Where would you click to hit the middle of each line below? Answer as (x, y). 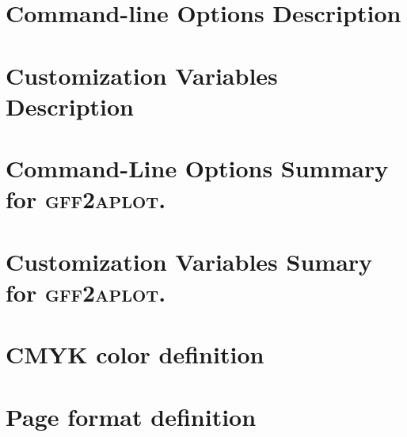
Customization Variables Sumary (189, 261)
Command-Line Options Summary (197, 168)
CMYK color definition (135, 354)
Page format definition (131, 416)
